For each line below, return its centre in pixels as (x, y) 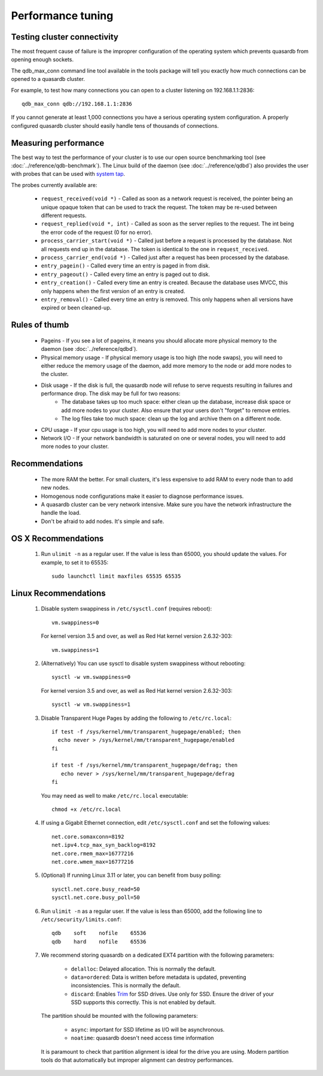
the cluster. (55, 374)
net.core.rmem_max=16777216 (93, 853)
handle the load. (61, 513)
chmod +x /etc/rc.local (86, 809)
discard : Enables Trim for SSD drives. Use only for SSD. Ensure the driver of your (173, 994)
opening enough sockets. (42, 59)
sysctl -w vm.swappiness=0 (91, 677)
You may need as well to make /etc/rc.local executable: (115, 795)
